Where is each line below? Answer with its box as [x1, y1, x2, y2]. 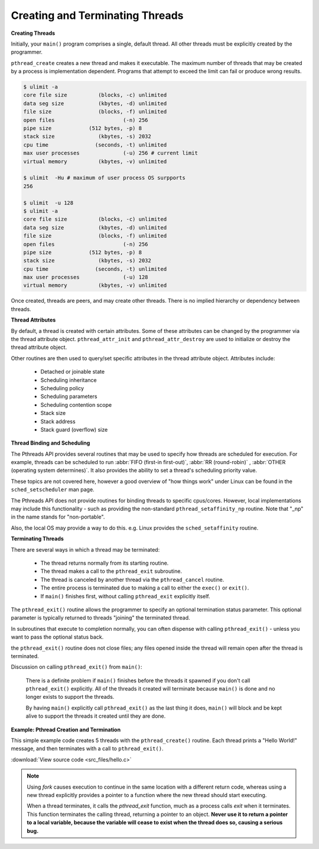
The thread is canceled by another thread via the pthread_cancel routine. [40, 576, 224, 583]
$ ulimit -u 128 [23, 199, 74, 206]
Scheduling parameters [40, 393, 97, 400]
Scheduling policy [40, 384, 84, 391]
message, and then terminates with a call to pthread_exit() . [11, 745, 164, 752]
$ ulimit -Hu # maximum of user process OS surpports [23, 174, 185, 182]
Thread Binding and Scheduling [11, 439, 90, 446]
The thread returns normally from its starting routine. [40, 559, 169, 566]
